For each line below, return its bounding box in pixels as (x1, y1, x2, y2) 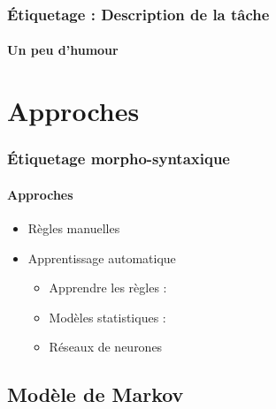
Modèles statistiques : (49, 307, 166, 326)
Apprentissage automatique (27, 248, 176, 267)
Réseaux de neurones (49, 337, 163, 356)
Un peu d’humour (7, 41, 119, 59)
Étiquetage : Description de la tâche (7, 3, 270, 25)
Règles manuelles (27, 219, 120, 238)
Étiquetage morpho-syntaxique (7, 148, 230, 170)
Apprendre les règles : (49, 278, 167, 297)
